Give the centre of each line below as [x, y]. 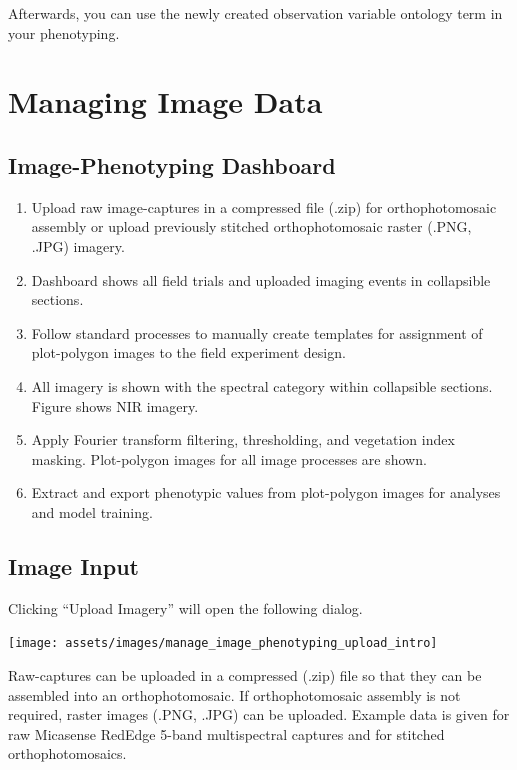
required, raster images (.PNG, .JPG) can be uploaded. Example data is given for [259, 714]
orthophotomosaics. [67, 753]
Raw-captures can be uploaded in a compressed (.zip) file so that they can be [245, 674]
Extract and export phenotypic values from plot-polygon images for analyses [266, 492]
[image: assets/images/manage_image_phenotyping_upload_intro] [223, 643]
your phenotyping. [64, 32]
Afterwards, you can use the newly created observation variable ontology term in [255, 13]
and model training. [92, 511]
